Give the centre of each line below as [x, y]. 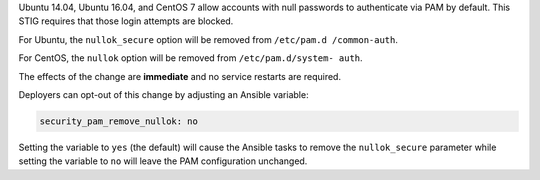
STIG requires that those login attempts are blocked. [126, 21]
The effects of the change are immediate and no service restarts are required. [180, 76]
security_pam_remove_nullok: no [119, 121]
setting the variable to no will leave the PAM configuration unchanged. [163, 161]
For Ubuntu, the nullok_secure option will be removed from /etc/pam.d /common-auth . [208, 39]
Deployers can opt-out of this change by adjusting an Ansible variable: [163, 94]
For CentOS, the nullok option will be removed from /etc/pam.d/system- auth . [191, 58]
